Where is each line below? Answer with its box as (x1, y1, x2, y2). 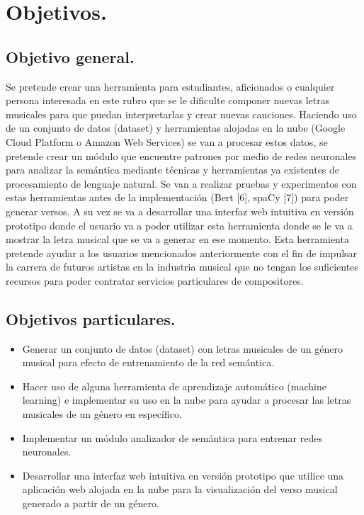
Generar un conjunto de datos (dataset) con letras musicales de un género (22, 341, 343, 356)
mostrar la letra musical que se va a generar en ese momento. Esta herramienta (6, 232, 349, 247)
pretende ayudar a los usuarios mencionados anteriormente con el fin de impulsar (6, 245, 358, 260)
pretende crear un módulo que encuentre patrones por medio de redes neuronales (6, 148, 357, 163)
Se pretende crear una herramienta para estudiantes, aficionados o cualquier (6, 79, 335, 94)
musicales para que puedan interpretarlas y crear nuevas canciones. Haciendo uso (6, 106, 357, 121)
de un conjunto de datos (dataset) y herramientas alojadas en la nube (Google (6, 120, 346, 135)
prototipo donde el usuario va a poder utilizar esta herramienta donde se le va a (6, 217, 353, 232)
